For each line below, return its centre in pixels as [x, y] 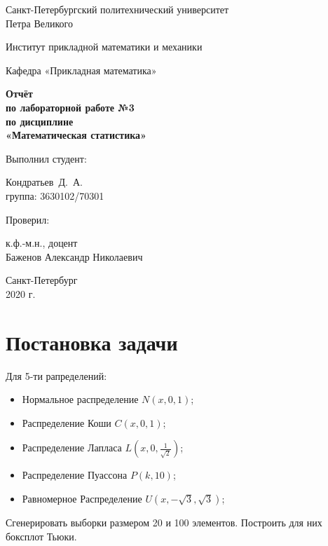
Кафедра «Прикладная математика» [81, 70]
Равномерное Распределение [82, 498]
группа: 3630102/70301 [55, 195]
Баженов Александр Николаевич [74, 256]
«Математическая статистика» [76, 135]
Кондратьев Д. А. [44, 182]
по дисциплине [40, 121]
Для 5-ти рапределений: [56, 375]
